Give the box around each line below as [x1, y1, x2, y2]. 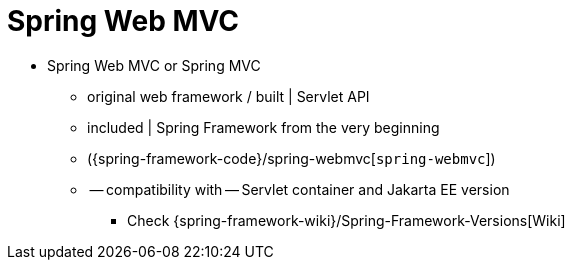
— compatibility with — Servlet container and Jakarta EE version [89, 180, 510, 198]
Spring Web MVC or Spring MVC [47, 56, 261, 74]
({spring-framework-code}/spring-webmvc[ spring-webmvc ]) [87, 149, 496, 167]
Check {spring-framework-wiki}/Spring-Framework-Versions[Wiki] [127, 211, 566, 229]
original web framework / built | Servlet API [87, 87, 370, 105]
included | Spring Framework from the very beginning [87, 118, 440, 136]
